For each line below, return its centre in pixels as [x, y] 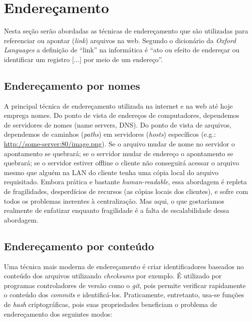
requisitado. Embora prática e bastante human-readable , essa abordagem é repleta [126, 182]
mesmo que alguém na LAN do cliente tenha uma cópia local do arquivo [111, 172]
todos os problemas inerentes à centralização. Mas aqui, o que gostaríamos [114, 201]
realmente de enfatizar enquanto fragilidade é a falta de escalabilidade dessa [117, 210]
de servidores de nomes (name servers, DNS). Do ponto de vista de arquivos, [118, 124]
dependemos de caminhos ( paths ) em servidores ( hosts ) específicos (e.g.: [110, 134]
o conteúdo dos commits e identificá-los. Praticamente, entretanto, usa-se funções [124, 295]
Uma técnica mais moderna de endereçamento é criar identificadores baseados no [124, 266]
